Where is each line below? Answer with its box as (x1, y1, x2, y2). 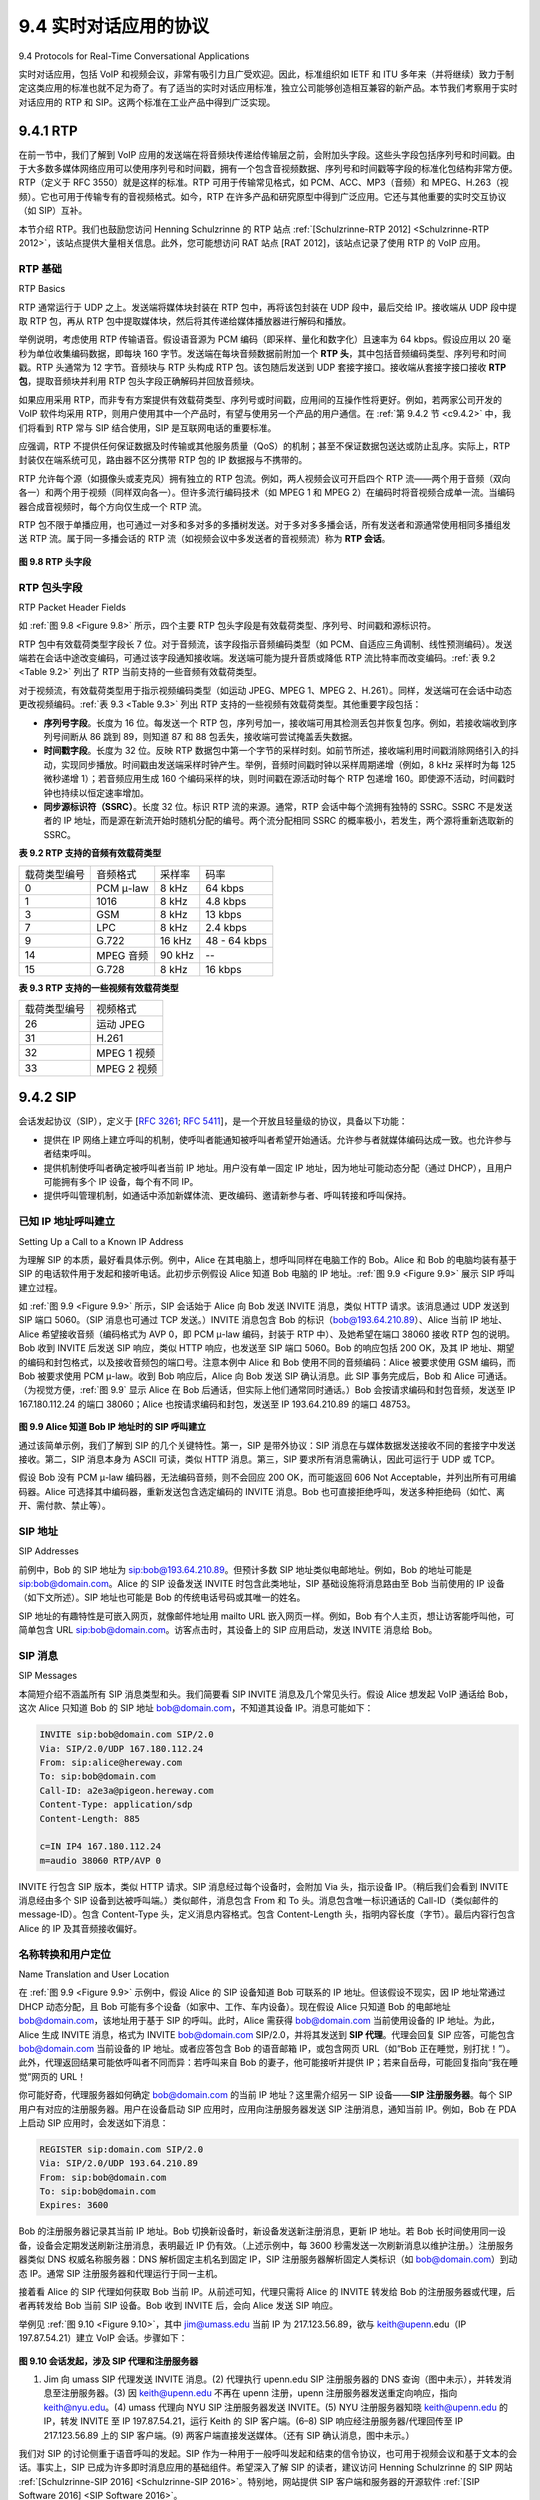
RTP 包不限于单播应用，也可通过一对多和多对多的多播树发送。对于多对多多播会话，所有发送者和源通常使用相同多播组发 (18, 518, 511, 530)
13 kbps (205, 907, 242, 921)
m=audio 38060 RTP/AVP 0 (39, 1855, 162, 1866)
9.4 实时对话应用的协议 (18, 15, 210, 37)
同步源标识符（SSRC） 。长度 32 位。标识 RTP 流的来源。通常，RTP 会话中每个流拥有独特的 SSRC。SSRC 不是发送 (43, 800, 514, 812)
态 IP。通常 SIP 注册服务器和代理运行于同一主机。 (18, 2267, 224, 2279)
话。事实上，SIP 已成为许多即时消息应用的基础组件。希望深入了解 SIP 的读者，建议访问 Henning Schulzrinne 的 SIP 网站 (18, 2461, 514, 2474)
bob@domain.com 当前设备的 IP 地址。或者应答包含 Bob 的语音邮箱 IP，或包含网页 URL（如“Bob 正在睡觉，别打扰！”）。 (18, 2042, 516, 2054)
